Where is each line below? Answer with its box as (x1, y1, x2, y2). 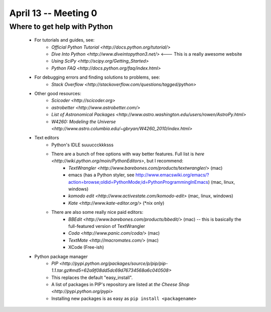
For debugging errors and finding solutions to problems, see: (34, 74, 160, 80)
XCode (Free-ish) (68, 244, 104, 250)
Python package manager (34, 253, 88, 259)
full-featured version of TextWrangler (68, 223, 146, 229)
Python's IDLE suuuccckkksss (51, 142, 114, 148)
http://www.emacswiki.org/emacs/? (135, 172, 209, 178)
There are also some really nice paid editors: (51, 209, 144, 215)
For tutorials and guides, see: (34, 37, 95, 43)
